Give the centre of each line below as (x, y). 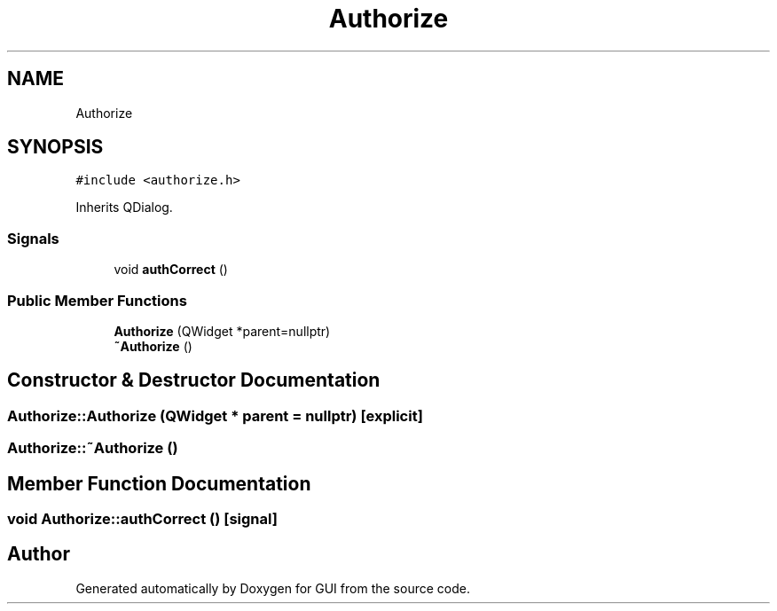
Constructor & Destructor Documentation (194, 380)
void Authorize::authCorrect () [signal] (142, 519)
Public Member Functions (97, 300)
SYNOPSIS (55, 147)
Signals (33, 238)
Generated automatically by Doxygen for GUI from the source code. (273, 588)
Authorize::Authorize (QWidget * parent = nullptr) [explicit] (215, 415)
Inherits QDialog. (124, 208)
